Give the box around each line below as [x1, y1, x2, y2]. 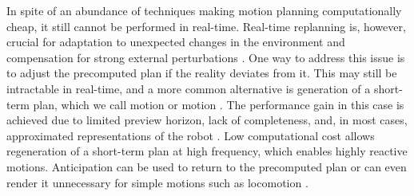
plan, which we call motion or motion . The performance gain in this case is [33, 96, 404, 112]
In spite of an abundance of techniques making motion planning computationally [6, 2, 402, 18]
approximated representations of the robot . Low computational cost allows [6, 127, 375, 143]
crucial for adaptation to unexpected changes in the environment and [6, 33, 345, 50]
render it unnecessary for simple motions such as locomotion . [6, 174, 309, 190]
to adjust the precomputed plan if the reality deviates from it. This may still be [6, 65, 397, 81]
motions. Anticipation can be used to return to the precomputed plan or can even [6, 158, 407, 174]
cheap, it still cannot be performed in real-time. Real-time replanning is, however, [6, 18, 406, 34]
